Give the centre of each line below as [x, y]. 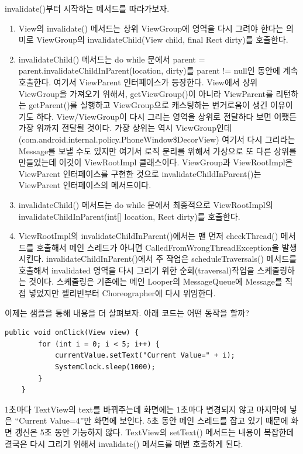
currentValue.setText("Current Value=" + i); [145, 356]
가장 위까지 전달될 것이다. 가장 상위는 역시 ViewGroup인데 [125, 128]
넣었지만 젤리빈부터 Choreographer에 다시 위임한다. [122, 293]
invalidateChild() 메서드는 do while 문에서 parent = [112, 59]
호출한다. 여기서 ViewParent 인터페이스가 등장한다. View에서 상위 [138, 82]
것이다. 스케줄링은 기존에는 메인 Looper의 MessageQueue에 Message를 [156, 281]
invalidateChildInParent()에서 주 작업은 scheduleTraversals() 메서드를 [171, 259]
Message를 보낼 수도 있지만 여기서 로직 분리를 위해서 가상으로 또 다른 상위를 [157, 150]
